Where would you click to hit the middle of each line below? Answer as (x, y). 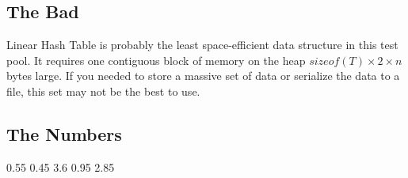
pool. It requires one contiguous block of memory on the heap (156, 60)
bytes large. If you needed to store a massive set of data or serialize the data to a (203, 76)
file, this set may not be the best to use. (103, 91)
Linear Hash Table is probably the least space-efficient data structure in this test (202, 45)
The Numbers (64, 133)
